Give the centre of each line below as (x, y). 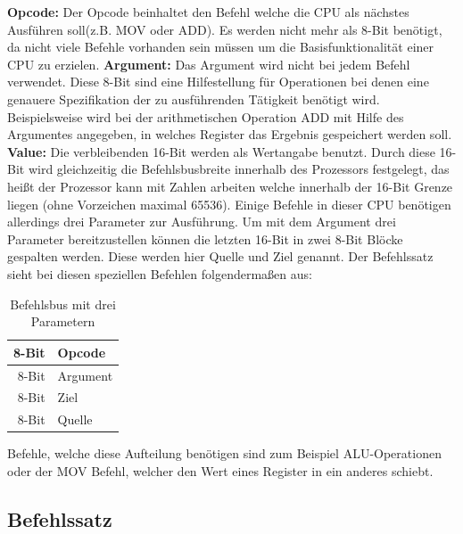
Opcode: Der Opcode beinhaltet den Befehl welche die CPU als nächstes (208, 12)
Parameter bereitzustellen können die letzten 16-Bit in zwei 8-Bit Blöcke (205, 238)
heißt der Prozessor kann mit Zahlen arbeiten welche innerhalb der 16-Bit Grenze (230, 186)
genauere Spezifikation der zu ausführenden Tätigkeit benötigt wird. (194, 99)
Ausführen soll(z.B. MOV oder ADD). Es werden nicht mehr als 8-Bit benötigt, (225, 29)
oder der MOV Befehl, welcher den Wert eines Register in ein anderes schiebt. (220, 470)
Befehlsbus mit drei (63, 304)
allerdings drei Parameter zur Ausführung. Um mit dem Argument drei (202, 222)
